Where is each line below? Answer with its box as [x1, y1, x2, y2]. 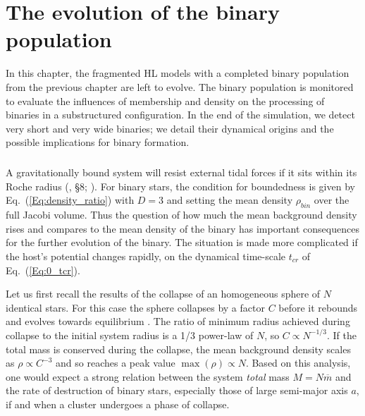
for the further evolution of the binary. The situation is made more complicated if [6, 235, 358, 250]
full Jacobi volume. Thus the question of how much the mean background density [6, 207, 357, 222]
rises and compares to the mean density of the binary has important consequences [6, 221, 359, 235]
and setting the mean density [166, 192, 293, 207]
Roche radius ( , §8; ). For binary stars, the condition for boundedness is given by [6, 178, 355, 193]
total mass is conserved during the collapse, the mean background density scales [6, 341, 351, 356]
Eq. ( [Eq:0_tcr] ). [6, 262, 80, 277]
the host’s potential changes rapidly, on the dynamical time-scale [6, 249, 286, 264]
